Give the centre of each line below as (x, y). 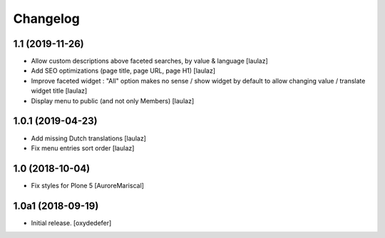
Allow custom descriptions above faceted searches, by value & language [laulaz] (150, 61)
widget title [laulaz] (59, 91)
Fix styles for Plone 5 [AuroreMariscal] (87, 185)
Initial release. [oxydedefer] (71, 223)
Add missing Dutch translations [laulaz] (88, 138)
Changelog (46, 19)
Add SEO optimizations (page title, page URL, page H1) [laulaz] (123, 71)
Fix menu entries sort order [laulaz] (83, 148)
